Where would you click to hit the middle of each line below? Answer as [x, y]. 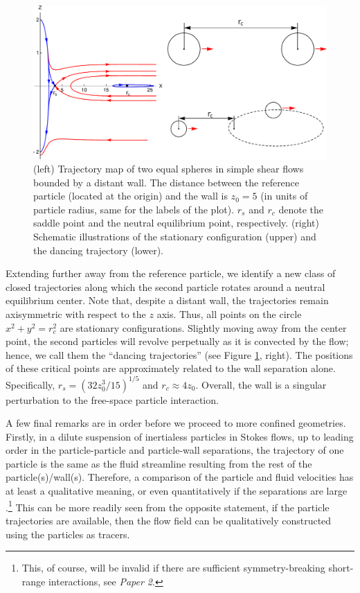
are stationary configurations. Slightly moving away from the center [203, 327]
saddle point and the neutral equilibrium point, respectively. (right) [176, 223]
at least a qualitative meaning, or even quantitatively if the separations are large [177, 491]
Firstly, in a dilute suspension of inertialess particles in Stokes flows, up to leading [180, 436]
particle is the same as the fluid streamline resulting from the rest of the [159, 463]
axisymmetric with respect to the [76, 314]
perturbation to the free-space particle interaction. [112, 399]
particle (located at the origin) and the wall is [130, 196]
